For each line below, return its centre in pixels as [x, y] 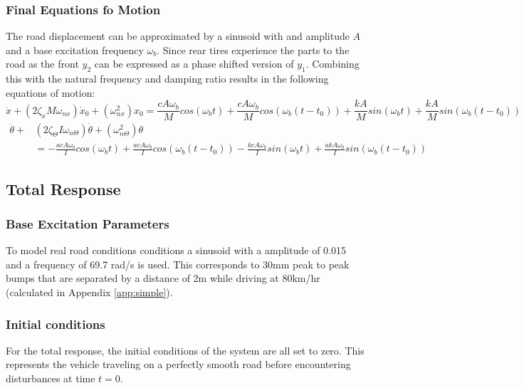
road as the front [42, 64]
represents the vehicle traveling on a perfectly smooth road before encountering [178, 364]
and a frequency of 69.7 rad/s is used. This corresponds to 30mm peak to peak [178, 264]
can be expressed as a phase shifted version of [194, 64]
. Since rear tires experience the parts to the [253, 49]
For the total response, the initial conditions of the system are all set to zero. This [185, 350]
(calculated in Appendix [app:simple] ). [89, 292]
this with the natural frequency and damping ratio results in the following [167, 79]
